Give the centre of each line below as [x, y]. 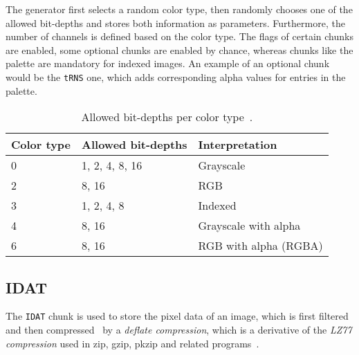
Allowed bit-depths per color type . [167, 117]
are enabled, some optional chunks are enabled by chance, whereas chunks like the [179, 49]
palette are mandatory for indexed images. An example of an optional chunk [168, 63]
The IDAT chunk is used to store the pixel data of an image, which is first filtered [177, 316]
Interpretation [238, 145]
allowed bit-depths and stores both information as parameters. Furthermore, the [175, 22]
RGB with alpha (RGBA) [260, 246]
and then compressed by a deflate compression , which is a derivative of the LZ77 [179, 330]
